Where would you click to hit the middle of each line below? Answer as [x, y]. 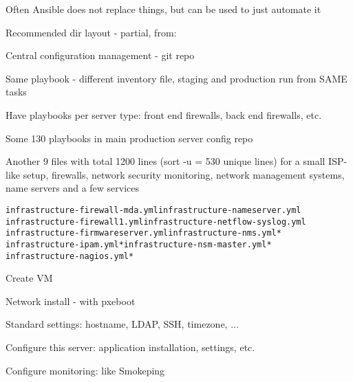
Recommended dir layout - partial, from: [91, 32]
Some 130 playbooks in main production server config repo [129, 138]
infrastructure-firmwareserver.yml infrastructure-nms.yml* [143, 233]
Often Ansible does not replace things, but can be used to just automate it [163, 9]
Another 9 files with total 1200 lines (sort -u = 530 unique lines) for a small [165, 161]
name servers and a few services [73, 188]
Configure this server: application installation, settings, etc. [130, 347]
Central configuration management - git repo [100, 55]
